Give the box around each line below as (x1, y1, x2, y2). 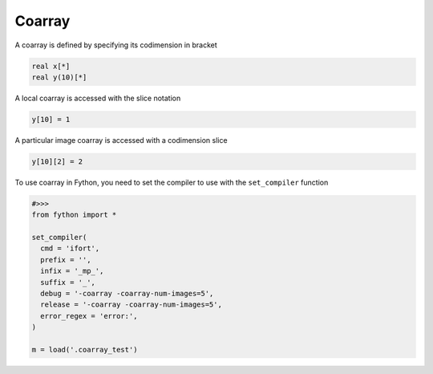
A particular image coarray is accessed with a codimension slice (14, 135, 228, 144)
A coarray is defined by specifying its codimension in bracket (14, 40, 218, 50)
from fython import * (31, 210, 117, 220)
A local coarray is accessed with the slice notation (14, 93, 181, 103)
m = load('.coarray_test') (31, 345, 138, 354)
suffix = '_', (40, 278, 96, 287)
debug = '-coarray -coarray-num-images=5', (40, 289, 214, 298)
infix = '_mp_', (40, 266, 104, 276)
